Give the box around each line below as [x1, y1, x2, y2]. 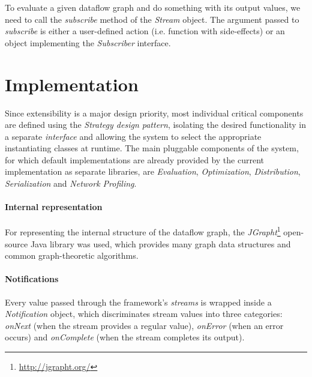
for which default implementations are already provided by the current [5, 153, 265, 166]
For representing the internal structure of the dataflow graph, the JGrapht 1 [5, 224, 281, 238]
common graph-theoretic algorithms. [5, 249, 139, 262]
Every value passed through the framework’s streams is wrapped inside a [5, 295, 272, 308]
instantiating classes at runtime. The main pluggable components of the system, [5, 142, 299, 154]
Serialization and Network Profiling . [5, 177, 137, 190]
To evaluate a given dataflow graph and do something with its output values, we [5, 1, 301, 13]
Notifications [5, 273, 59, 285]
